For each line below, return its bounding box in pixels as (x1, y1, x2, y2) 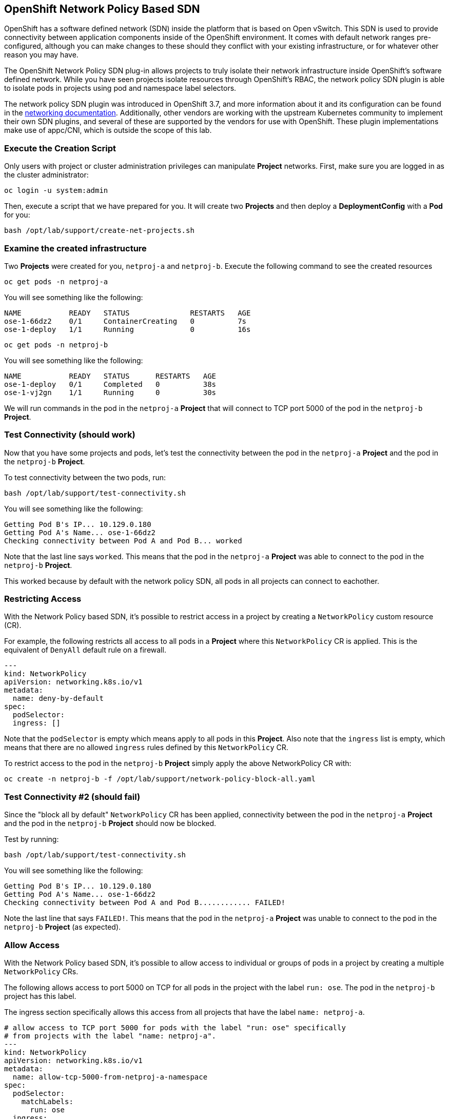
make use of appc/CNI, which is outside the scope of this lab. (4, 126, 212, 135)
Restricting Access (4, 594, 82, 604)
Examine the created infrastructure (4, 243, 147, 253)
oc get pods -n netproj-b (4, 340, 108, 349)
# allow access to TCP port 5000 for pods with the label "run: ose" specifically (4, 1023, 346, 1032)
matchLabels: (21, 1097, 73, 1106)
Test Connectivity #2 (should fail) (4, 791, 141, 802)
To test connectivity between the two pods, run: (4, 473, 166, 482)
